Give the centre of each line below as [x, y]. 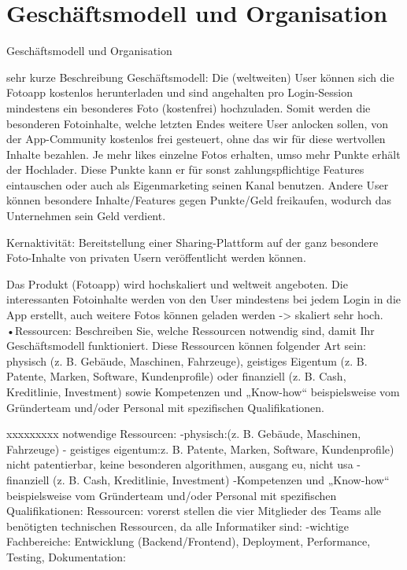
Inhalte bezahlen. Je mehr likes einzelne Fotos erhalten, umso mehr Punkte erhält [203, 154]
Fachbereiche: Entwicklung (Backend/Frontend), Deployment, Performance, [189, 541]
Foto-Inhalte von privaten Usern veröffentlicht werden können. [156, 257]
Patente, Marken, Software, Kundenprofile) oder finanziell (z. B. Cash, [176, 376]
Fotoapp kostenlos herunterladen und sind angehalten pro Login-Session [180, 92]
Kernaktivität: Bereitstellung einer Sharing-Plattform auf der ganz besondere [192, 242]
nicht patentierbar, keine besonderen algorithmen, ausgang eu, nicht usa [180, 464]
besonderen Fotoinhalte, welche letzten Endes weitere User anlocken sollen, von [197, 123]
